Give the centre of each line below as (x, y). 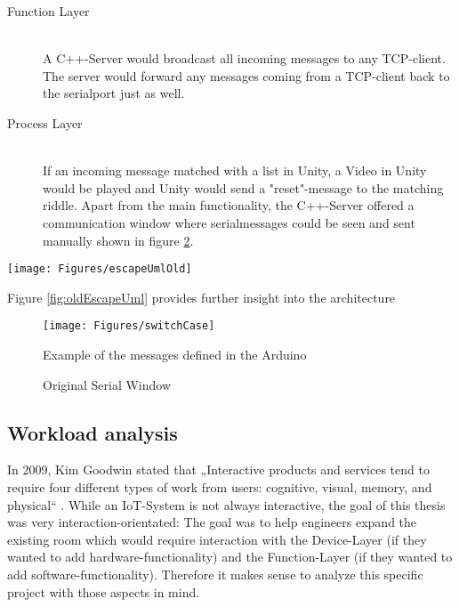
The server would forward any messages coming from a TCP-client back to (246, 75)
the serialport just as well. (114, 93)
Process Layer (45, 122)
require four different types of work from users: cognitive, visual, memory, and (220, 487)
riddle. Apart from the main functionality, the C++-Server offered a (229, 205)
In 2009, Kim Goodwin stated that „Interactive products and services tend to (218, 469)
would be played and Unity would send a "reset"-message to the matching (243, 187)
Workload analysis (93, 432)
